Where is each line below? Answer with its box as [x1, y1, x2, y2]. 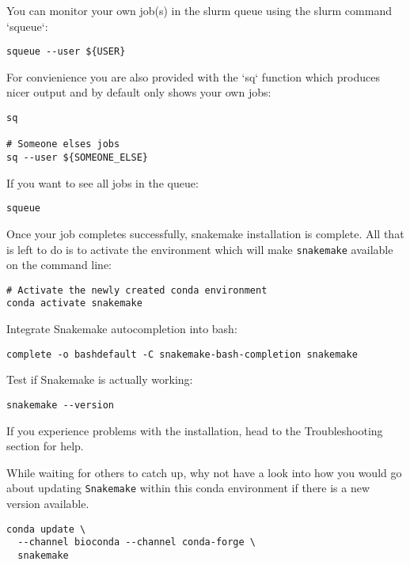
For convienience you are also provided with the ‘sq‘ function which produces [6, 68, 380, 85]
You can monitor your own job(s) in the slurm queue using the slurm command [6, 2, 392, 18]
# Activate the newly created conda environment [6, 284, 268, 296]
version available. [6, 495, 89, 511]
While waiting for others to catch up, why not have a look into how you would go [6, 464, 402, 480]
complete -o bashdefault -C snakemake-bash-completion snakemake [6, 348, 358, 360]
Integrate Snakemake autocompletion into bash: [6, 320, 237, 337]
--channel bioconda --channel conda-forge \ [17, 537, 256, 548]
